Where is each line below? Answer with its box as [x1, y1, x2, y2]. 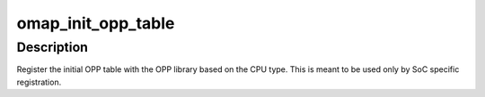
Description [16, 39, 89, 55]
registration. [16, 77, 62, 87]
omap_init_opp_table [16, 13, 175, 33]
